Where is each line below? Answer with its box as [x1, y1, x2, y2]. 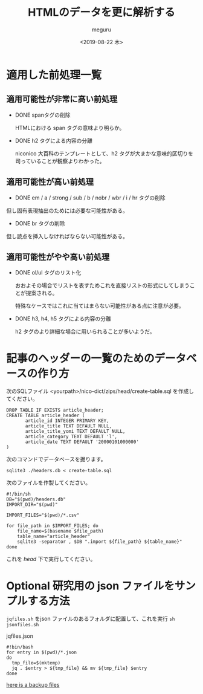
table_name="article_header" [17, 533, 91, 540]
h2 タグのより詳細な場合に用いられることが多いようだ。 [14, 328, 155, 336]
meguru [91, 25, 112, 33]
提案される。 [25, 290, 58, 297]
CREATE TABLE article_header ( [6, 412, 85, 419]
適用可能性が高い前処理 [6, 177, 94, 187]
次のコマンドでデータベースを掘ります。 [6, 456, 106, 463]
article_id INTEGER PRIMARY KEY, [25, 418, 110, 424]
